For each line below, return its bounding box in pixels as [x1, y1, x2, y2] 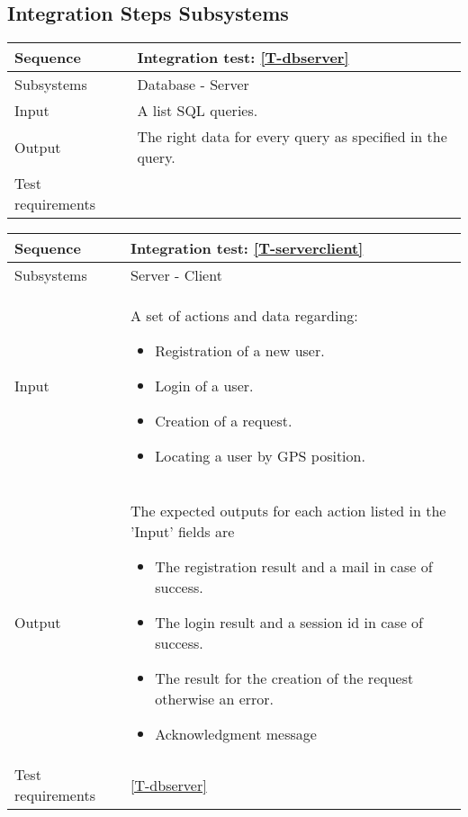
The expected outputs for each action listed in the [130, 500, 446, 522]
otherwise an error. [155, 688, 274, 710]
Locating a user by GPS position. [155, 445, 365, 467]
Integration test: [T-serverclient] [130, 238, 364, 259]
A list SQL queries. [137, 100, 258, 121]
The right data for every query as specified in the [137, 126, 447, 148]
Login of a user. [155, 375, 254, 397]
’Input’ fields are [130, 521, 235, 543]
